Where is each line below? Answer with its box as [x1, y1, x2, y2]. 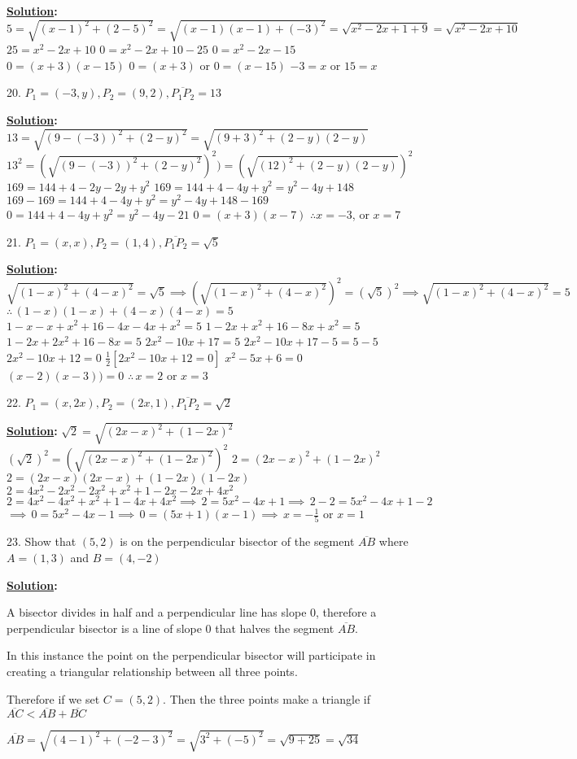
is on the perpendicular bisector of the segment [120, 533, 355, 550]
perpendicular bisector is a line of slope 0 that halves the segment [7, 619, 334, 636]
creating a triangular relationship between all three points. [7, 662, 298, 679]
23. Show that [7, 533, 76, 550]
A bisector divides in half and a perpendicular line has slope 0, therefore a [7, 604, 377, 621]
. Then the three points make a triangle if [163, 690, 370, 707]
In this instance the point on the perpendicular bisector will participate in [7, 647, 376, 664]
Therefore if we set [7, 690, 100, 707]
